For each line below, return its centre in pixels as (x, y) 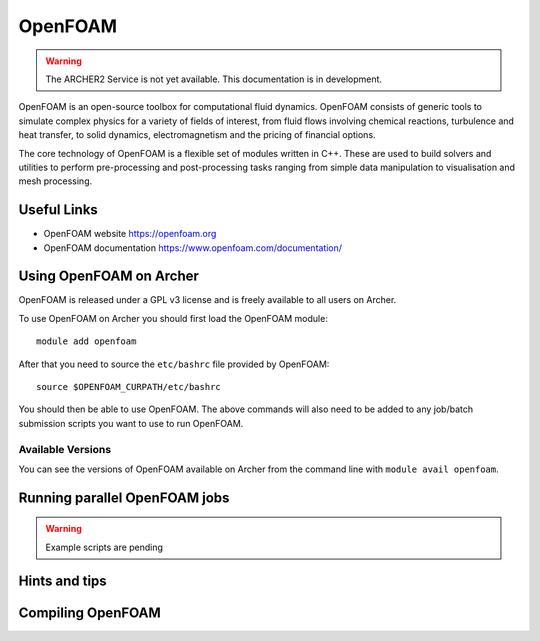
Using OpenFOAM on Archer (109, 276)
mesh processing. (55, 181)
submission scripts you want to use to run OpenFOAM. (131, 423)
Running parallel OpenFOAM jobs (124, 497)
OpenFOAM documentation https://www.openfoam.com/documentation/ (193, 247)
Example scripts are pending (104, 547)
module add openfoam (86, 341)
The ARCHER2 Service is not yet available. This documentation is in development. (214, 79)
